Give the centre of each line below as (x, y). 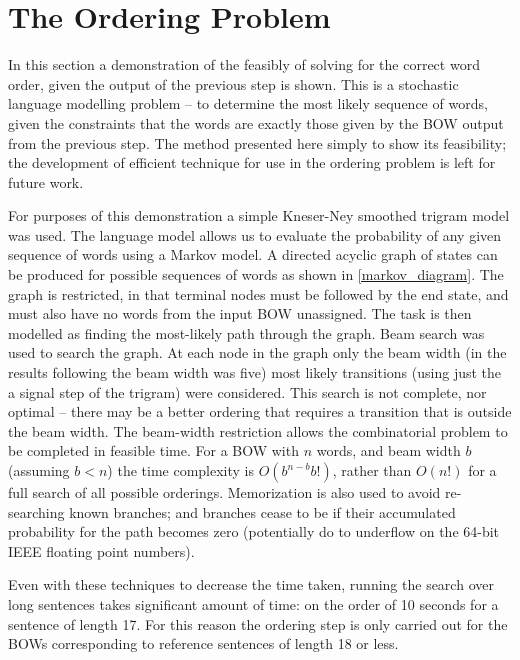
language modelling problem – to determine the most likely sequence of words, (248, 103)
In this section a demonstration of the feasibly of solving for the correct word (244, 64)
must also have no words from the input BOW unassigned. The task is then (240, 313)
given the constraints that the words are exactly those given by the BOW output (256, 122)
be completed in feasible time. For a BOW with (153, 450)
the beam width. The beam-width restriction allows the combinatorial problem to (258, 430)
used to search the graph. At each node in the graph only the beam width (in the (257, 352)
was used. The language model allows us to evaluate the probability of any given (255, 234)
